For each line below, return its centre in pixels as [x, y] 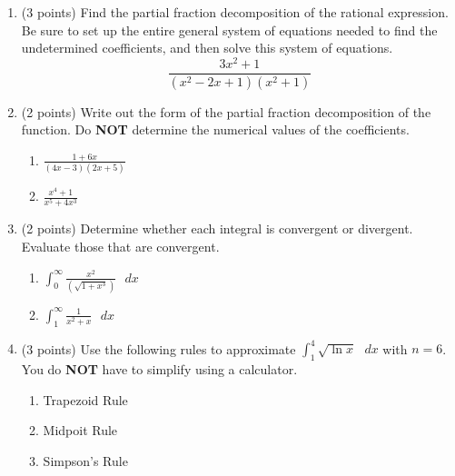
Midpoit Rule [80, 430]
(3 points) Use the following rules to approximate [158, 348]
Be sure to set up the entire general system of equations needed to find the [229, 30]
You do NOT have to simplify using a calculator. [159, 369]
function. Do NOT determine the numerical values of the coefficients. [215, 129]
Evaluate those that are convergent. [120, 246]
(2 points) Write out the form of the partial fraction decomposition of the [226, 111]
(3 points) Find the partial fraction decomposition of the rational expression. [235, 12]
